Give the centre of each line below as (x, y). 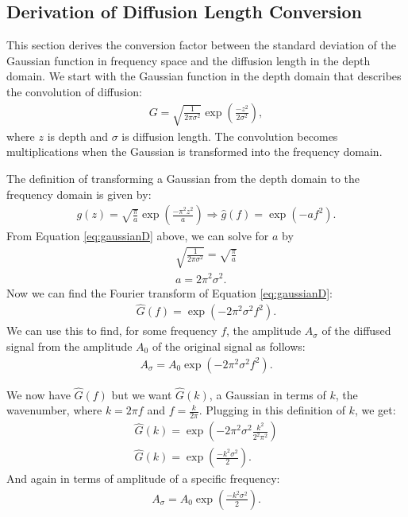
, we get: (375, 410)
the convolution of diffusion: (74, 91)
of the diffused (356, 330)
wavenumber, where (54, 410)
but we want (142, 394)
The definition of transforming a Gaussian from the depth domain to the (183, 179)
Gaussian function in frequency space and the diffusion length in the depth (189, 60)
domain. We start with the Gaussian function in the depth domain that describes (204, 76)
